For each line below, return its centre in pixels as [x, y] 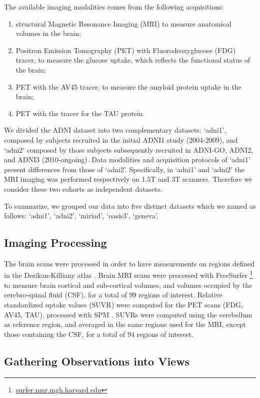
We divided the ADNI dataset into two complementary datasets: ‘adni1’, [115, 130]
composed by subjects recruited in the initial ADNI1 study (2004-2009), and [121, 139]
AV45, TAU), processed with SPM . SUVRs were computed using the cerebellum [128, 314]
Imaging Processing [55, 243]
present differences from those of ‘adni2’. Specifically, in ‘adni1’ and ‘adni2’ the [124, 169]
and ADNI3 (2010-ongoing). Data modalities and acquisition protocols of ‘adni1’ [127, 159]
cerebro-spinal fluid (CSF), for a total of [65, 295]
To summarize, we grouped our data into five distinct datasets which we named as [130, 206]
